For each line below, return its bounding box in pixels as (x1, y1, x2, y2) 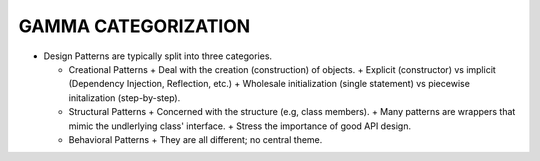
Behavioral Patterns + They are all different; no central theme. (68, 133, 323, 145)
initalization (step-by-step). (68, 91, 181, 104)
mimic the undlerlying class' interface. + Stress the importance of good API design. (68, 120, 412, 132)
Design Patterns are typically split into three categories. (43, 50, 273, 62)
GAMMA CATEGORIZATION (18, 15, 251, 37)
